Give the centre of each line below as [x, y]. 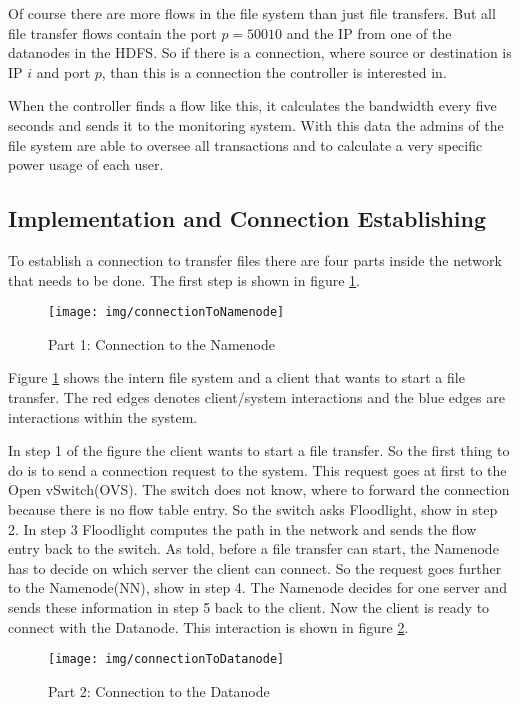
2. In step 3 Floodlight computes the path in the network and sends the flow [242, 528]
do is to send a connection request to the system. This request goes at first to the [257, 469]
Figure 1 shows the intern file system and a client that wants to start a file [236, 377]
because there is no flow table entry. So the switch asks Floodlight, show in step [253, 508]
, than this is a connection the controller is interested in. [274, 71]
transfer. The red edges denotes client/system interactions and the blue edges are [256, 396]
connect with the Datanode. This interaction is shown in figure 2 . [208, 626]
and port [63, 71]
